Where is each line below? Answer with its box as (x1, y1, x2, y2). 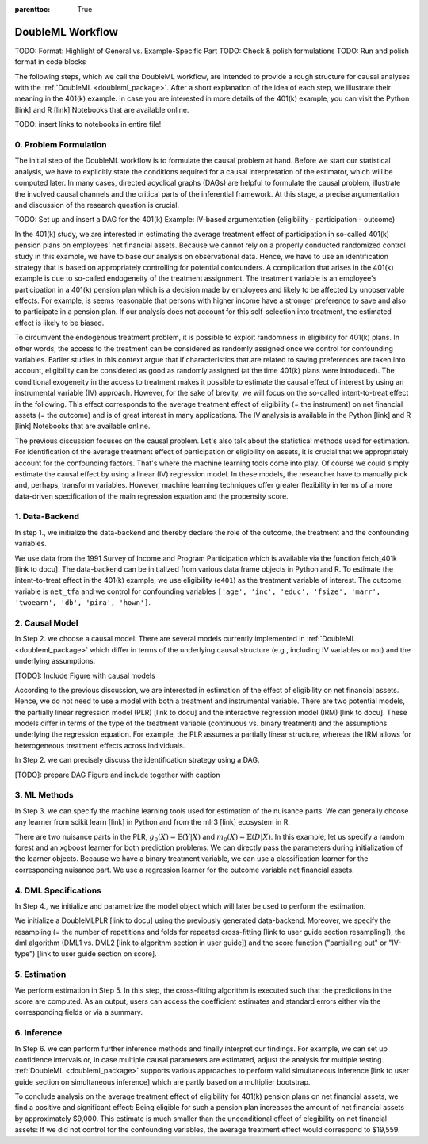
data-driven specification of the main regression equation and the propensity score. (14, 492, 289, 501)
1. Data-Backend (14, 511, 79, 522)
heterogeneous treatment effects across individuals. (14, 740, 185, 750)
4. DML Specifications (14, 885, 102, 896)
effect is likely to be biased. (14, 318, 105, 327)
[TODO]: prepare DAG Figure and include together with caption (14, 770, 220, 779)
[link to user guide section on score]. (36, 949, 158, 958)
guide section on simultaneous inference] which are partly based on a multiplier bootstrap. (14, 1077, 311, 1086)
